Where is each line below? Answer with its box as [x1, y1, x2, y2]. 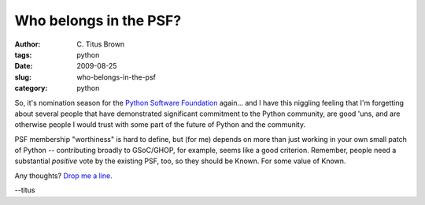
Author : [14, 39, 41, 49]
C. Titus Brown [76, 39, 125, 49]
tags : [14, 50, 32, 59]
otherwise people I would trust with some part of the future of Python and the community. [14, 120, 306, 129]
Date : [14, 61, 33, 71]
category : [14, 84, 48, 93]
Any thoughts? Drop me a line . [14, 170, 113, 181]
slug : [14, 72, 31, 82]
